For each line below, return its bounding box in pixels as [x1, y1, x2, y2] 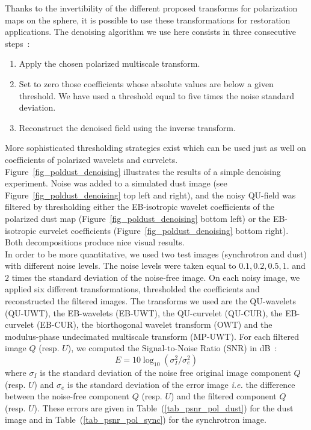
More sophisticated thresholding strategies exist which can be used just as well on [5, 141, 306, 154]
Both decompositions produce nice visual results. [5, 236, 185, 248]
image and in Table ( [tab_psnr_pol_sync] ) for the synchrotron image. [5, 413, 266, 426]
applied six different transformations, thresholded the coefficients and [5, 283, 260, 295]
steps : [5, 37, 30, 49]
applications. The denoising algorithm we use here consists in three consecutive [5, 25, 297, 38]
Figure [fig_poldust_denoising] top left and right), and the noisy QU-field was [5, 188, 296, 201]
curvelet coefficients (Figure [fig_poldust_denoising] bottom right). [38, 224, 289, 236]
